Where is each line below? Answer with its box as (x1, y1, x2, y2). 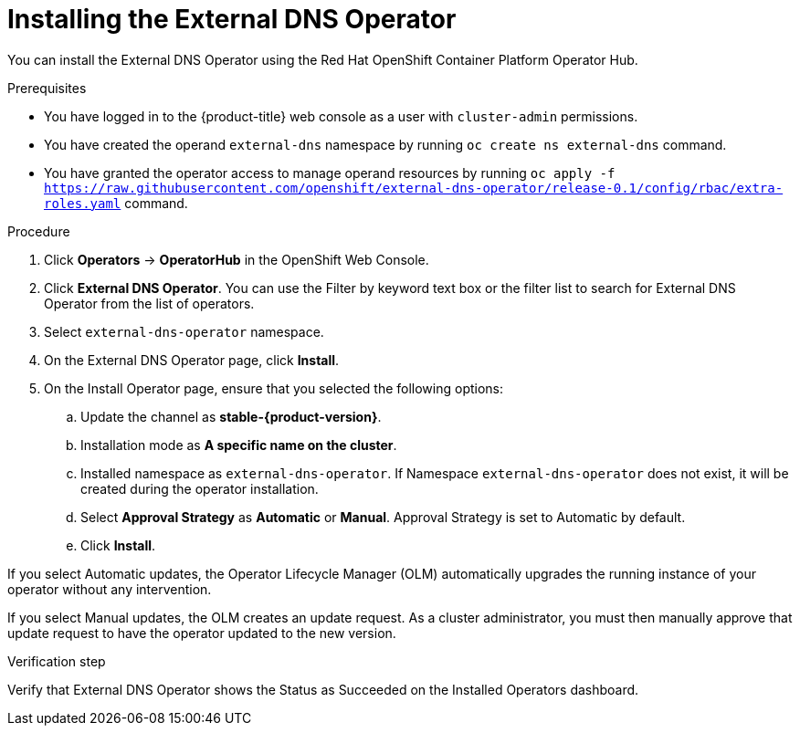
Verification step (7, 653, 106, 669)
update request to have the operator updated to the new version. (7, 624, 396, 641)
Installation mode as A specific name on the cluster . (80, 436, 397, 453)
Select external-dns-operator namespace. (44, 323, 324, 340)
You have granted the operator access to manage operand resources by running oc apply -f (44, 164, 616, 181)
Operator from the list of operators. (44, 295, 255, 311)
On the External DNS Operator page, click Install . (44, 351, 340, 368)
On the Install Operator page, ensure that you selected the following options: (44, 380, 504, 396)
